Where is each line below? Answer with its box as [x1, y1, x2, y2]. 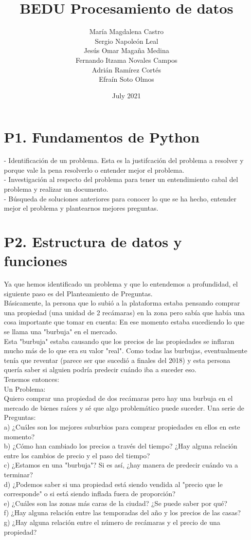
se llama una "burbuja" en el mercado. [4, 326, 118, 337]
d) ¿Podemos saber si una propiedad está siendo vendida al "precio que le [4, 479, 223, 489]
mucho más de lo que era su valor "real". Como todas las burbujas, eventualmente [4, 345, 248, 356]
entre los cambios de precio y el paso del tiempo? [4, 450, 150, 460]
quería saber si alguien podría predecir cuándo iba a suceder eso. [4, 364, 197, 375]
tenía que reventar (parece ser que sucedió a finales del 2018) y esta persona [4, 355, 231, 365]
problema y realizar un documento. [4, 184, 108, 194]
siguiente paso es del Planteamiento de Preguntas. [4, 288, 153, 298]
